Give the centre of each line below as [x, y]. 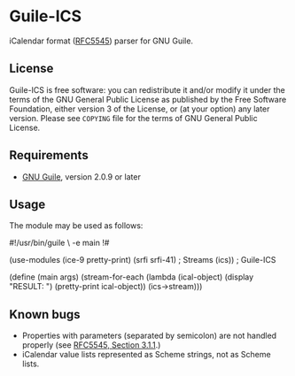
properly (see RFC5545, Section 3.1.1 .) [91, 345]
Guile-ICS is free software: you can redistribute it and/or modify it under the [147, 89]
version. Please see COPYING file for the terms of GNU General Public [134, 118]
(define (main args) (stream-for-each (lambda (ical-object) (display [132, 277]
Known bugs [45, 315]
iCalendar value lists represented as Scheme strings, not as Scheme [147, 355]
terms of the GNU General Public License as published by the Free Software [148, 99]
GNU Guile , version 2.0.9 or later [82, 176]
